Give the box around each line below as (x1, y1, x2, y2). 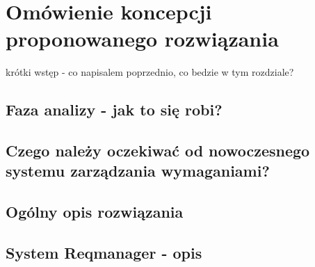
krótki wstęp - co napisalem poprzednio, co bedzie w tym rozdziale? (6, 65, 294, 79)
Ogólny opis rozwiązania (6, 201, 184, 222)
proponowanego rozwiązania (6, 24, 279, 53)
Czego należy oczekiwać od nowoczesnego (6, 140, 310, 161)
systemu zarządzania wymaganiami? (6, 160, 270, 181)
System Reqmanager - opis (6, 242, 202, 264)
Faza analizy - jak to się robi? (6, 99, 223, 120)
